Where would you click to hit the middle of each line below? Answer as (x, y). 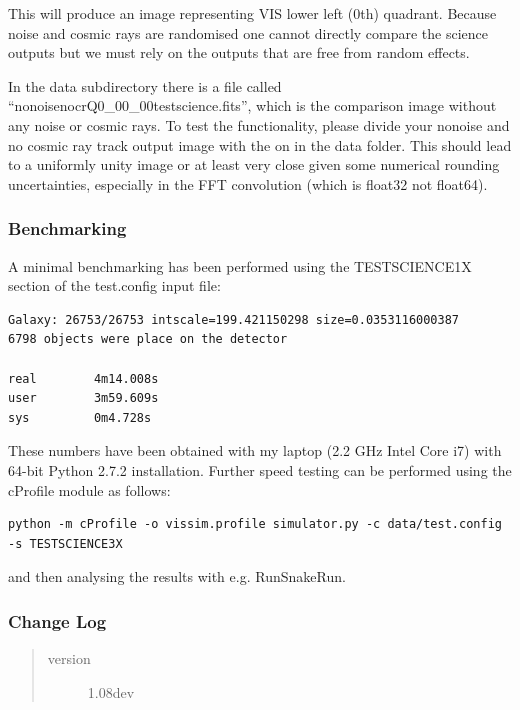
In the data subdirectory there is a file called (145, 85)
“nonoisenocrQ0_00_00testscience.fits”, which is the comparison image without (252, 105)
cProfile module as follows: (89, 489)
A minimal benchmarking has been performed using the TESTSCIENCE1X (240, 265)
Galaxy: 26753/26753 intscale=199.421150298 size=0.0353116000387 (234, 319)
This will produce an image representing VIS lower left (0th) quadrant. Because (252, 13)
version (69, 658)
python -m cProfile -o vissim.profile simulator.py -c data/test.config (255, 524)
